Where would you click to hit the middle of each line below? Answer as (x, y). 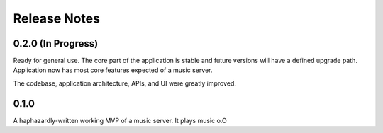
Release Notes (57, 18)
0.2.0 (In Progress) (56, 44)
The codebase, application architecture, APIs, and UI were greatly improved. (125, 83)
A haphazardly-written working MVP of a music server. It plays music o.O (120, 120)
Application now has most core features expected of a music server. (113, 70)
